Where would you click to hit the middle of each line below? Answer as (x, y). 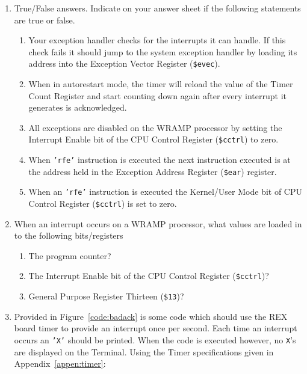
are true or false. (45, 20)
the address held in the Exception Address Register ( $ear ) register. (153, 171)
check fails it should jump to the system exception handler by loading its (163, 51)
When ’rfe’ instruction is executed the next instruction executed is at (160, 160)
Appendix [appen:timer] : (60, 363)
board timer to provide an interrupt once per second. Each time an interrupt (156, 328)
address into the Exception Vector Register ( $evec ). (124, 63)
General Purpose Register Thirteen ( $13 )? (106, 296)
